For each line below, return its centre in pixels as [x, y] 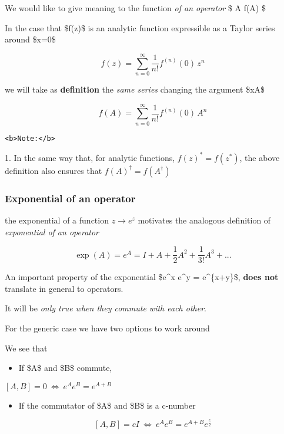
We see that [26, 348]
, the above [260, 157]
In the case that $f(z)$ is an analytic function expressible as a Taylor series [140, 27]
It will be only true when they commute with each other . [106, 308]
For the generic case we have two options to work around [107, 328]
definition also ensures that [54, 170]
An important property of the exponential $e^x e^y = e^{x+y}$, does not [142, 277]
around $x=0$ [30, 39]
